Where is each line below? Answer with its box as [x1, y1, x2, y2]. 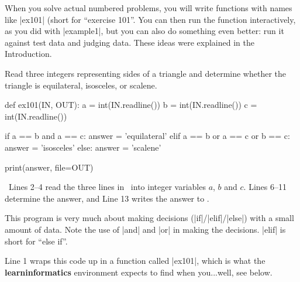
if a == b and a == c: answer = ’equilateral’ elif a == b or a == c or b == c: [5, 130, 290, 142]
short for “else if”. [5, 235, 68, 247]
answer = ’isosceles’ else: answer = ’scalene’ [5, 141, 161, 153]
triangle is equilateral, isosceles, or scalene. [5, 79, 157, 91]
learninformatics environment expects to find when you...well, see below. [5, 266, 273, 278]
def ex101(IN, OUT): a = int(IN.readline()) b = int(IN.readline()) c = [5, 98, 257, 111]
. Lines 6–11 [243, 181, 287, 193]
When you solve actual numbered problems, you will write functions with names [5, 2, 292, 13]
